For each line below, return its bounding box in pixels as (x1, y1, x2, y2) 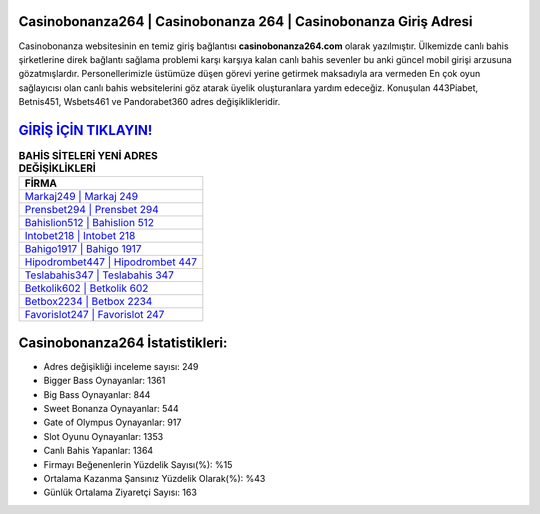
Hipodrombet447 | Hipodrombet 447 (24, 255, 198, 269)
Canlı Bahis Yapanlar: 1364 (43, 445, 154, 457)
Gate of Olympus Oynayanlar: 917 (43, 416, 182, 429)
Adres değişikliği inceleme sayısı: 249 (43, 360, 199, 372)
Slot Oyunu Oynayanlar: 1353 (43, 430, 164, 442)
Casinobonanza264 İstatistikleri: (18, 334, 228, 351)
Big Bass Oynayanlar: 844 (43, 388, 151, 400)
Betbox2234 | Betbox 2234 (24, 295, 153, 309)
